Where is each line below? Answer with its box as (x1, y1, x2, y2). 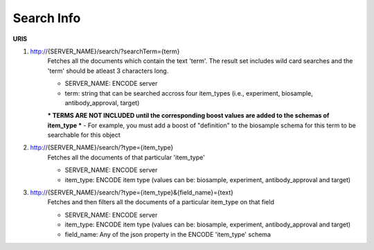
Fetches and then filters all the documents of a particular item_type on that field (47, 198, 275, 206)
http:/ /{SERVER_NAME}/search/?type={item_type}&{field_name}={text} (30, 188, 234, 197)
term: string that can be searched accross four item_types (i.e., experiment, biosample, (64, 89, 313, 97)
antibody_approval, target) (64, 98, 140, 107)
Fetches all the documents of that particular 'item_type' (47, 153, 206, 161)
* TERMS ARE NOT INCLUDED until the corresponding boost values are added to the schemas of (47, 111, 330, 120)
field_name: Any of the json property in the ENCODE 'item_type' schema (64, 230, 271, 238)
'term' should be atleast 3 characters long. (47, 66, 169, 75)
